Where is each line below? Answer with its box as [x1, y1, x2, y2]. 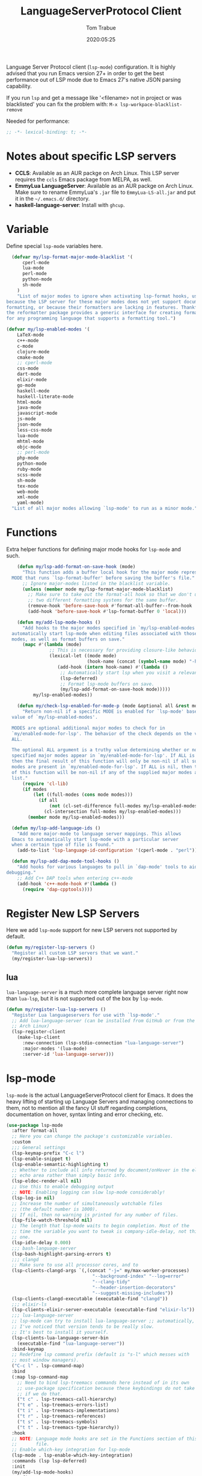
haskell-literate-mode [17, 393, 74, 400]
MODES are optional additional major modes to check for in [11, 725, 165, 731]
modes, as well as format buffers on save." [11, 636, 125, 642]
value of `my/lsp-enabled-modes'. [11, 714, 98, 720]
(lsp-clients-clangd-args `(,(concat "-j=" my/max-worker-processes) [11, 1268, 189, 1274]
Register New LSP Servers [6, 907, 140, 920]
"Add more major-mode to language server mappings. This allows [17, 831, 182, 837]
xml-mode [17, 494, 39, 500]
